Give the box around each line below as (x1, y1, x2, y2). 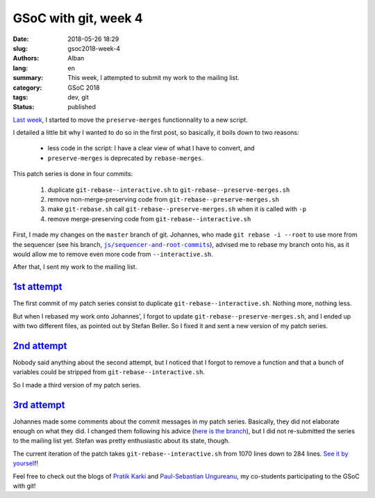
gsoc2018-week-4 (67, 44, 121, 52)
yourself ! (12, 459, 38, 467)
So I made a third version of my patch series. (12, 380, 142, 389)
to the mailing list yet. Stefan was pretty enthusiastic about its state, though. (12, 437, 231, 445)
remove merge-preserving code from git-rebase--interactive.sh (47, 214, 251, 223)
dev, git (67, 93, 90, 101)
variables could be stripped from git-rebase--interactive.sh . (12, 368, 205, 376)
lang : (12, 63, 28, 72)
